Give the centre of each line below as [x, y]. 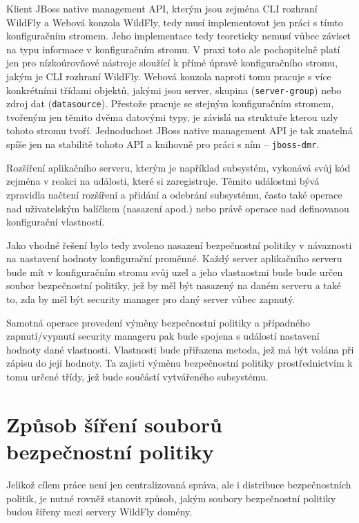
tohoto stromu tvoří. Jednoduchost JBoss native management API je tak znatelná [179, 130]
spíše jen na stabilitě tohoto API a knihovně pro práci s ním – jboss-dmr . [163, 144]
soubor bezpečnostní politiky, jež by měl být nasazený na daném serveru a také [174, 285]
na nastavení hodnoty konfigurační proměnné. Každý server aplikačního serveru [174, 258]
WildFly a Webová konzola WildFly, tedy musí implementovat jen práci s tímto [175, 22]
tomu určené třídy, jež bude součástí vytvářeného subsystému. [137, 377]
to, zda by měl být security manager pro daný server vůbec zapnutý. [151, 299]
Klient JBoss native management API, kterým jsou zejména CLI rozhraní [162, 8]
